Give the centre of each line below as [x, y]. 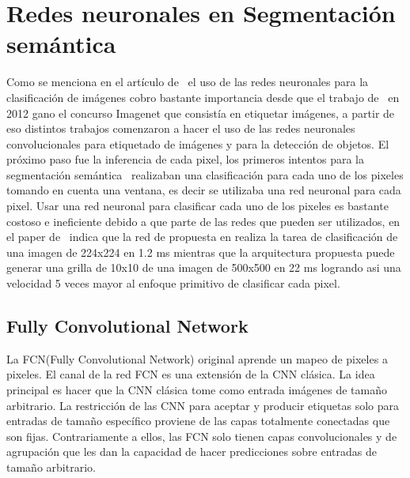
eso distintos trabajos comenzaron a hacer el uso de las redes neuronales [181, 128]
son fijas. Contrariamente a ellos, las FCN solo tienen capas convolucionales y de [202, 436]
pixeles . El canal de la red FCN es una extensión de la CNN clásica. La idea [191, 374]
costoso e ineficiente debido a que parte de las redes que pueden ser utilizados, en [203, 221]
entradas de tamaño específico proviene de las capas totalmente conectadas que [198, 421]
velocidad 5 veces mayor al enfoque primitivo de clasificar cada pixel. [173, 283]
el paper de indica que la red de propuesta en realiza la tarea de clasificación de [202, 237]
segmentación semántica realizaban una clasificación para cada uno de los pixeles [205, 174]
